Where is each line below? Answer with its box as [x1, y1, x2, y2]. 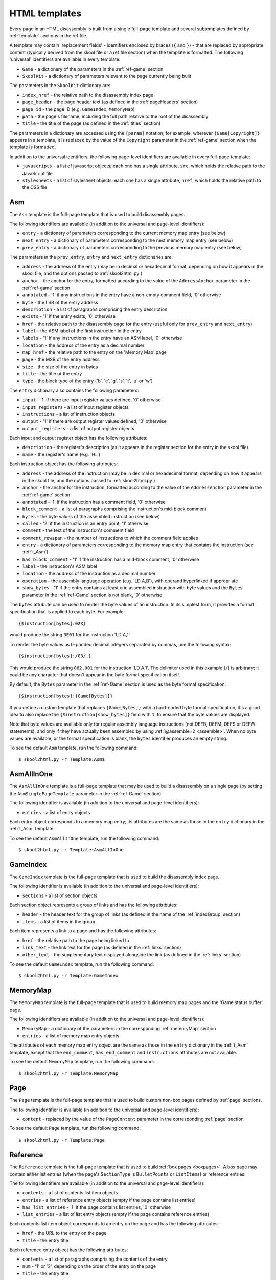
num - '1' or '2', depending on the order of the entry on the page [22, 1263, 156, 1269]
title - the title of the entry [22, 371, 82, 377]
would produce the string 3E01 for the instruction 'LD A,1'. [9, 632, 131, 638]
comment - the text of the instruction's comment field [22, 527, 134, 534]
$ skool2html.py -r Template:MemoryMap [18, 1071, 119, 1076]
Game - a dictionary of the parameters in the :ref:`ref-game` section [22, 66, 164, 72]
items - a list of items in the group [22, 918, 96, 924]
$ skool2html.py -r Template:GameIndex [18, 973, 119, 979]
